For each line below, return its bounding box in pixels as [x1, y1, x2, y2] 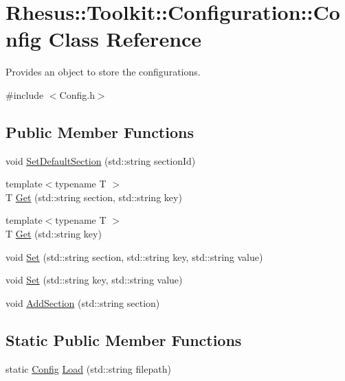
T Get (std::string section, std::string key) [5, 189, 182, 204]
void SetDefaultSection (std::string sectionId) [5, 153, 196, 168]
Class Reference [48, 25, 202, 53]
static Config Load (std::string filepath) [5, 361, 171, 376]
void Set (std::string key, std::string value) [5, 273, 183, 287]
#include [5, 87, 44, 102]
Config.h [59, 87, 95, 102]
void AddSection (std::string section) [5, 295, 160, 310]
